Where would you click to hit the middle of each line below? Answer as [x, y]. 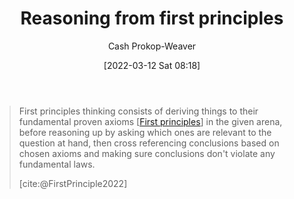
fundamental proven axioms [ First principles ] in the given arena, [150, 121]
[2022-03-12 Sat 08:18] [152, 65]
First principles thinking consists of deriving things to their [138, 111]
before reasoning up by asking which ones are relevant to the [145, 132]
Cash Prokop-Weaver [152, 46]
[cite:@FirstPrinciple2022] [73, 183]
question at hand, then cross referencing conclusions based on [149, 143]
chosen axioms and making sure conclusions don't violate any [147, 153]
